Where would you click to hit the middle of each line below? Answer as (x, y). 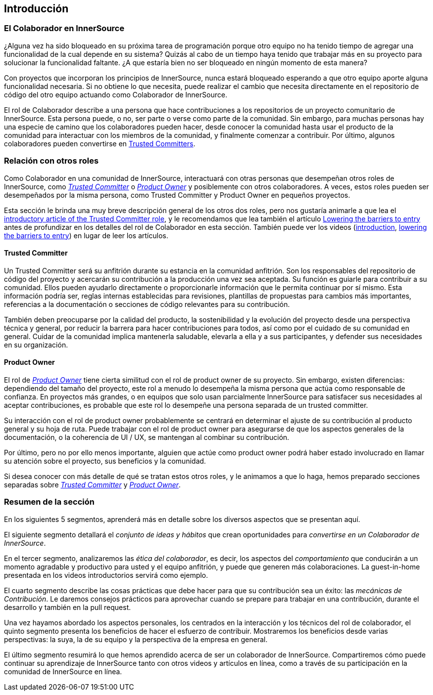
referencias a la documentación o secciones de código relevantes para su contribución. (147, 304)
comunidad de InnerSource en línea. (63, 671)
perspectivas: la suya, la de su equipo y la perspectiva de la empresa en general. (136, 639)
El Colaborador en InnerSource (64, 28)
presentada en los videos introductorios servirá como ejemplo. (106, 575)
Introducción (36, 9)
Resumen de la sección (49, 502)
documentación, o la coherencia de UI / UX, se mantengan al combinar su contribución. (147, 437)
